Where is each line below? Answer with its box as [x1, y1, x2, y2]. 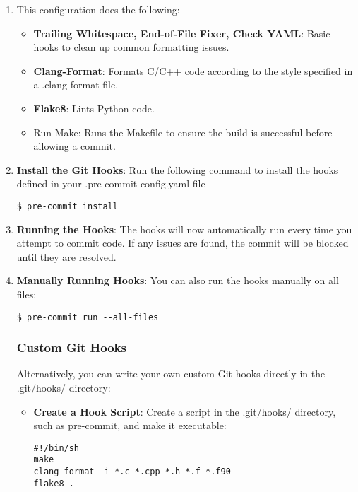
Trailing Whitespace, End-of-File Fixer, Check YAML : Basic [33, 25, 330, 40]
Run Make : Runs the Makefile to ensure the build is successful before [33, 124, 333, 139]
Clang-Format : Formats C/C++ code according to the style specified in [33, 63, 353, 78]
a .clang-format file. [33, 77, 119, 92]
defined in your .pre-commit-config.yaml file [16, 176, 205, 191]
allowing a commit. [33, 139, 116, 153]
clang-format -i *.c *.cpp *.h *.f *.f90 [33, 467, 231, 477]
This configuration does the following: [16, 2, 180, 16]
